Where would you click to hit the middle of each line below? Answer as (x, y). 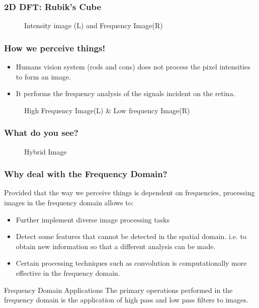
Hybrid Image (46, 151)
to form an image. (44, 76)
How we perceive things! (55, 48)
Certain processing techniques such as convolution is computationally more (131, 263)
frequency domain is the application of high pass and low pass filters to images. (126, 300)
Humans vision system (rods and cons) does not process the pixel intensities (133, 67)
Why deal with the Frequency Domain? (86, 174)
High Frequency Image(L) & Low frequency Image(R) (107, 110)
